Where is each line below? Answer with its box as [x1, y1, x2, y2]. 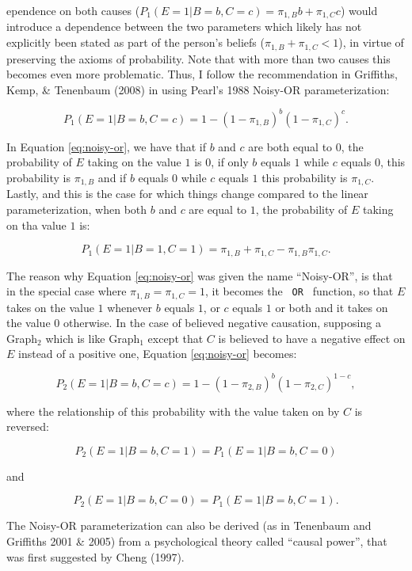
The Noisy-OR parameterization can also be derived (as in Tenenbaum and [6, 517, 372, 534]
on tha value [6, 216, 67, 233]
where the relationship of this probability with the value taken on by [6, 402, 340, 419]
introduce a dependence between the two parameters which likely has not [6, 18, 362, 35]
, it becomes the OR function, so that [205, 283, 394, 299]
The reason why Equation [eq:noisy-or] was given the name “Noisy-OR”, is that [6, 267, 393, 284]
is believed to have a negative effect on [218, 329, 406, 346]
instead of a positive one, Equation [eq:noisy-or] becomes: [18, 345, 297, 362]
